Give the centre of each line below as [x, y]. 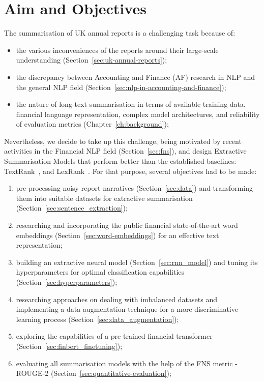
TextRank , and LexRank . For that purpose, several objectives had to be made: [130, 171]
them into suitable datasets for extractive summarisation [104, 198]
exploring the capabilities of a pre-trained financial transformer [114, 336]
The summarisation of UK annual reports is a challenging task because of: [120, 33]
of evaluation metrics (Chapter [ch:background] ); [92, 124]
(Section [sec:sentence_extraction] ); [72, 208]
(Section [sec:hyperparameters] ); [67, 282]
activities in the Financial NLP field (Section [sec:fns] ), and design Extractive [125, 151]
